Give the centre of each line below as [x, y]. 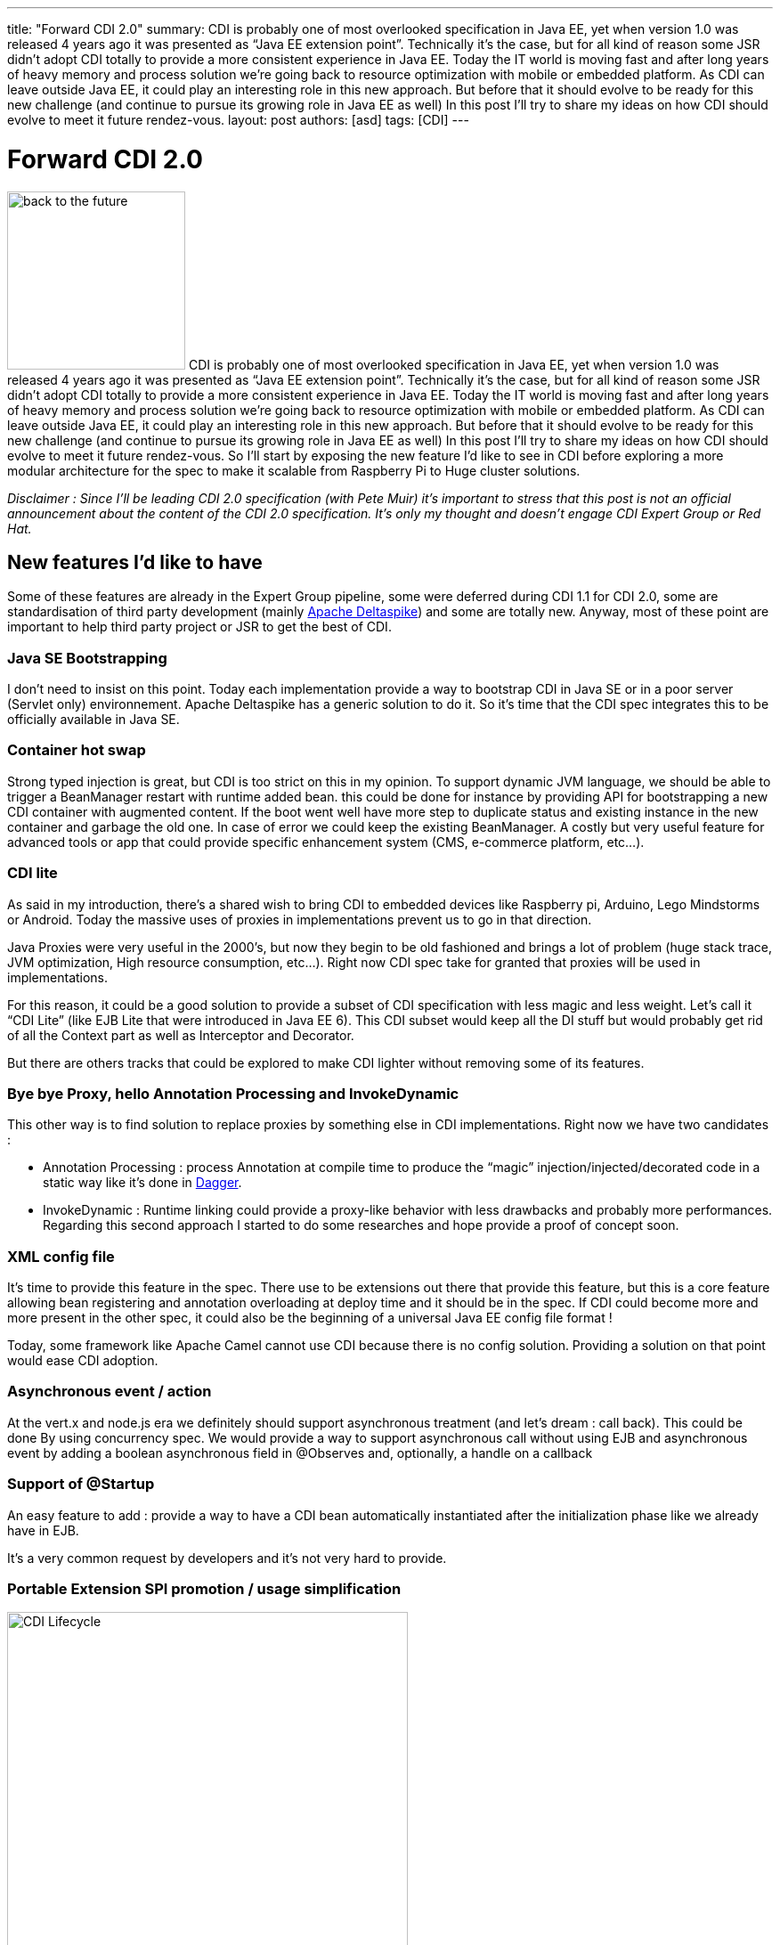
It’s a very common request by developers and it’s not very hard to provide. [227, 1558]
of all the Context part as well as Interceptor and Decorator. [181, 1035]
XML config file [61, 1256]
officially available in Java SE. [93, 720]
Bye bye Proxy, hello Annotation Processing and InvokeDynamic [233, 1093]
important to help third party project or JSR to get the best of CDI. [199, 627]
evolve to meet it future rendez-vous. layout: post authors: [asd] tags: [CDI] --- [238, 120]
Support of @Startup [81, 1484]
